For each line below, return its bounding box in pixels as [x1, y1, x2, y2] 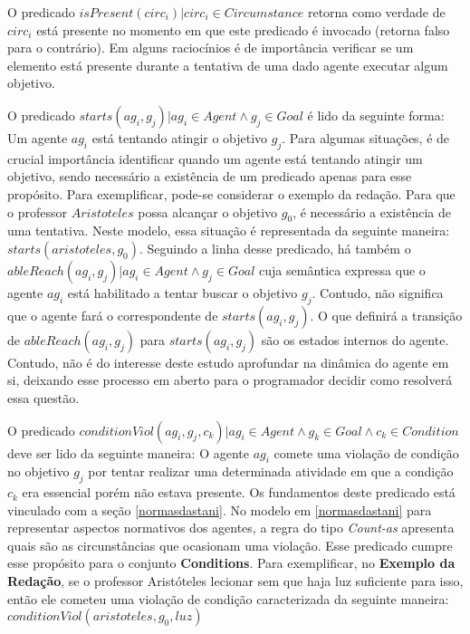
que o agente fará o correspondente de [7, 305, 218, 324]
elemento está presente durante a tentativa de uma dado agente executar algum [7, 55, 448, 74]
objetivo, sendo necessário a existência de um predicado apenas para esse [7, 167, 412, 186]
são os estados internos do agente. [261, 330, 449, 349]
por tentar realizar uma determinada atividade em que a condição [88, 462, 454, 481]
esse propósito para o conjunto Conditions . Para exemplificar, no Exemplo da [7, 553, 456, 572]
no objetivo [7, 462, 70, 481]
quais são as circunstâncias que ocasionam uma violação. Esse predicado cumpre [7, 535, 453, 554]
